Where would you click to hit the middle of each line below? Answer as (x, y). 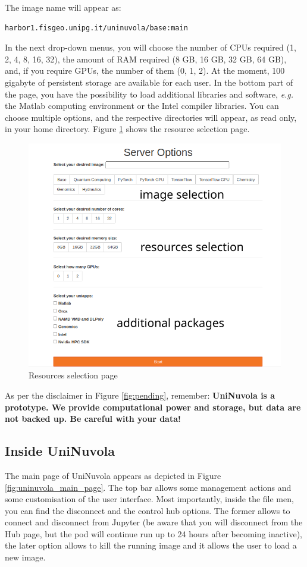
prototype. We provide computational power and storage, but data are (153, 407)
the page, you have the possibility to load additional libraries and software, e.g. (149, 94)
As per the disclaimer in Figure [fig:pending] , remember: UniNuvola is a (140, 395)
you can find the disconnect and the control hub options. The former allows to (148, 510)
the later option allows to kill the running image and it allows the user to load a (151, 545)
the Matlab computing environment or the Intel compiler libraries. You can (142, 106)
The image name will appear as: (63, 7)
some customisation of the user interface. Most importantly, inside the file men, (149, 499)
